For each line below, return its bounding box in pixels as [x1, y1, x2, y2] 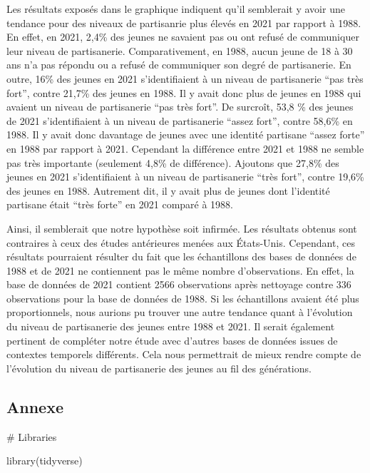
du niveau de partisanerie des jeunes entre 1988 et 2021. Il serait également [6, 319, 335, 334]
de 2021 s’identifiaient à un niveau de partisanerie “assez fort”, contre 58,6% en [6, 113, 353, 128]
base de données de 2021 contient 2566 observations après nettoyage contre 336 [6, 277, 351, 292]
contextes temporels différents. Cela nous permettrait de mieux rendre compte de [6, 347, 361, 362]
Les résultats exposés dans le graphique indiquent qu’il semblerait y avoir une [6, 1, 345, 16]
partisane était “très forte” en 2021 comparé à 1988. [6, 197, 233, 212]
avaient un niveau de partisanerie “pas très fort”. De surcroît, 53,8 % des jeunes [6, 99, 354, 114]
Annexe [6, 395, 63, 417]
